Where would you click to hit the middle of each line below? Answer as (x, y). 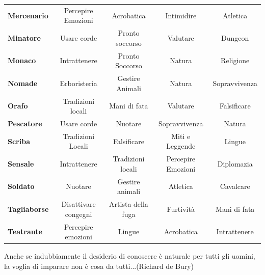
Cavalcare (235, 186)
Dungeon (235, 37)
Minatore (24, 37)
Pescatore (25, 123)
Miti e (181, 136)
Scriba (19, 141)
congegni (78, 214)
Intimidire (181, 15)
